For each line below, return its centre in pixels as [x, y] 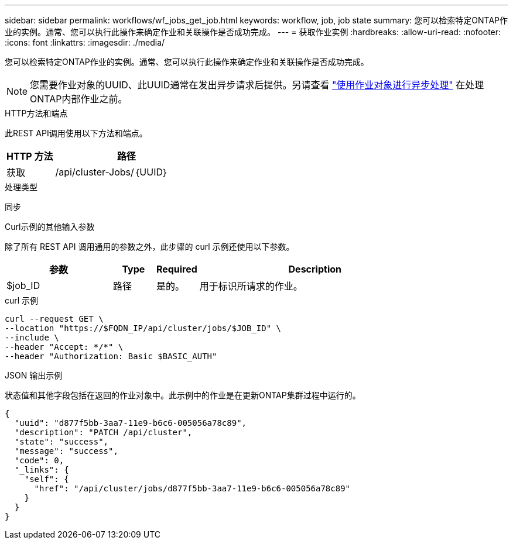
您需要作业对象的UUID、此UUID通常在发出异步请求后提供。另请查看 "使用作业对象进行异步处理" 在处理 [257, 85]
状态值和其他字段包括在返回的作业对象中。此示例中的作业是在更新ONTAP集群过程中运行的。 [183, 395]
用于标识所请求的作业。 [251, 286]
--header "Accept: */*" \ [64, 347]
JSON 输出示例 [34, 375]
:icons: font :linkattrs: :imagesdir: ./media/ [85, 42]
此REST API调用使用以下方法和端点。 [76, 133]
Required [177, 269]
